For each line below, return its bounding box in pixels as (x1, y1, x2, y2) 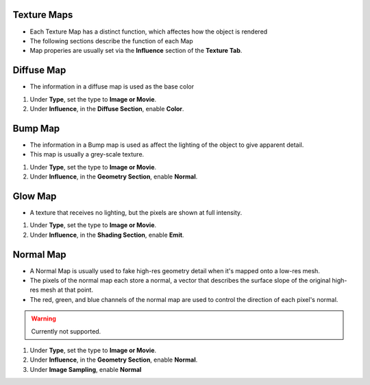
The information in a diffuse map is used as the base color (29, 82, 195, 91)
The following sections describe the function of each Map (29, 36, 193, 45)
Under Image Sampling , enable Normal (29, 365, 142, 373)
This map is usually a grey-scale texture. (29, 150, 145, 159)
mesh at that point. (40, 285, 94, 294)
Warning (31, 314, 56, 323)
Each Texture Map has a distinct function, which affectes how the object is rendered (29, 27, 268, 36)
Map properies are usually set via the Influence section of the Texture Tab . (29, 47, 243, 55)
